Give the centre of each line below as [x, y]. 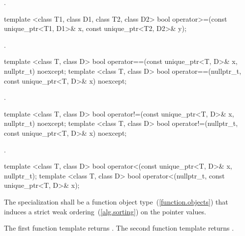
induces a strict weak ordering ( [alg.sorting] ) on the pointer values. [105, 211]
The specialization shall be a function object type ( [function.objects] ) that [116, 201]
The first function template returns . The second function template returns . [119, 228]
